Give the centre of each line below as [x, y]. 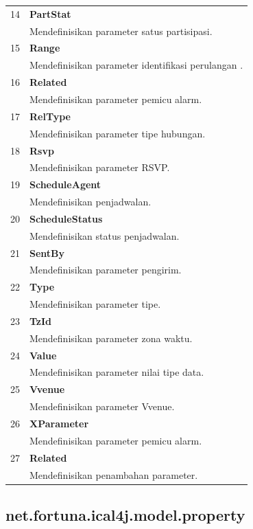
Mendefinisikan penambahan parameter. [114, 474]
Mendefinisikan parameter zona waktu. [111, 338]
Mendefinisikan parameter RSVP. [100, 167]
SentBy [47, 252]
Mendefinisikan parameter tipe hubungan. [118, 133]
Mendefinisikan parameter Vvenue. [102, 406]
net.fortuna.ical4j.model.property [125, 515]
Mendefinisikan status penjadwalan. [105, 235]
